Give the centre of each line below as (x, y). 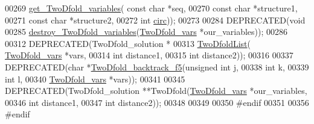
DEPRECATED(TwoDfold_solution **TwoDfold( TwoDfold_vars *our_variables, (156, 91)
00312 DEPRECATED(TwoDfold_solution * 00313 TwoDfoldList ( (128, 43)
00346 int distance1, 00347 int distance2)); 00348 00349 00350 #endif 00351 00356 (157, 102)
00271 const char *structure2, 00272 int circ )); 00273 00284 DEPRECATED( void (155, 20)
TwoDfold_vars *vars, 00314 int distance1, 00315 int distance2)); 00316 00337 (149, 55)
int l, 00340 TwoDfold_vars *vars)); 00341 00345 (95, 79)
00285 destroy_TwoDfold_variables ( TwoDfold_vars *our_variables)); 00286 (146, 32)
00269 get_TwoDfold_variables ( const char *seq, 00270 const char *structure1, (151, 8)
